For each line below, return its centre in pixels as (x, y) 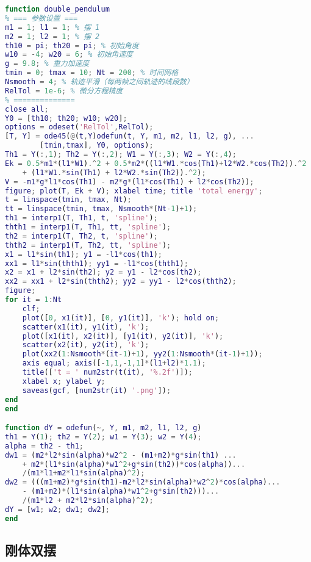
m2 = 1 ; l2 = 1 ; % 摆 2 (52, 36)
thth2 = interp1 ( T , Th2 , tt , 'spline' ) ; (88, 245)
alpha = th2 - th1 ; (44, 446)
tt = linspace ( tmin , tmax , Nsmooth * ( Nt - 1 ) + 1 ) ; (101, 209)
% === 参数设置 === (41, 18)
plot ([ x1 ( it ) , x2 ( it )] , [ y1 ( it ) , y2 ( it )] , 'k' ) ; (123, 336)
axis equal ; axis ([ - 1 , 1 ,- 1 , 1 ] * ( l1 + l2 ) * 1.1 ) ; (114, 363)
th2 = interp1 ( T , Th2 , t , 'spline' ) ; (81, 236)
